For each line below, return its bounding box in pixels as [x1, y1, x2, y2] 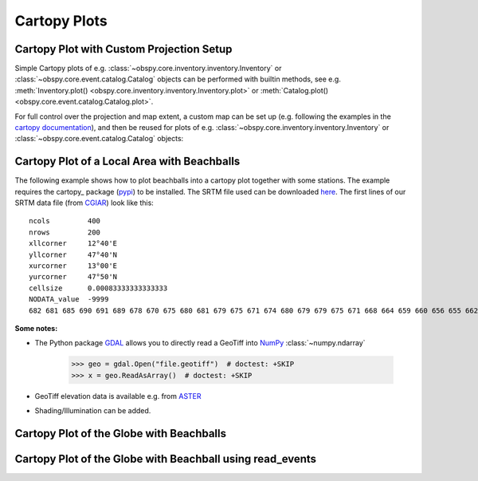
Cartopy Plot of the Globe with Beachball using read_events [14, 451, 317, 466]
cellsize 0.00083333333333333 [29, 283, 168, 293]
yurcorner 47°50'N [29, 272, 118, 282]
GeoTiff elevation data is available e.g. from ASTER [34, 391, 202, 400]
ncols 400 [29, 216, 101, 226]
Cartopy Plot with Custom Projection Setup [14, 42, 233, 56]
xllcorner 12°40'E [29, 239, 118, 248]
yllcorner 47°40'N [29, 250, 118, 259]
